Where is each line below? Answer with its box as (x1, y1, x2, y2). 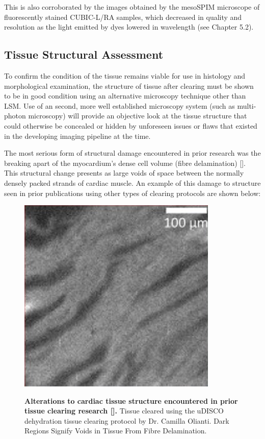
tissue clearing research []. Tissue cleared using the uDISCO (24, 405, 224, 416)
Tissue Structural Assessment (4, 46, 164, 62)
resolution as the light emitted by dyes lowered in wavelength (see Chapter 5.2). (4, 21, 254, 32)
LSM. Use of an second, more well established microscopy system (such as (4, 100, 235, 111)
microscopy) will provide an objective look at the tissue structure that (28, 110, 247, 121)
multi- (237, 100, 256, 111)
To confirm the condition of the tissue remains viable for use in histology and (4, 70, 246, 81)
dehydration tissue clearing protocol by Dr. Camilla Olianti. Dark (24, 415, 229, 426)
